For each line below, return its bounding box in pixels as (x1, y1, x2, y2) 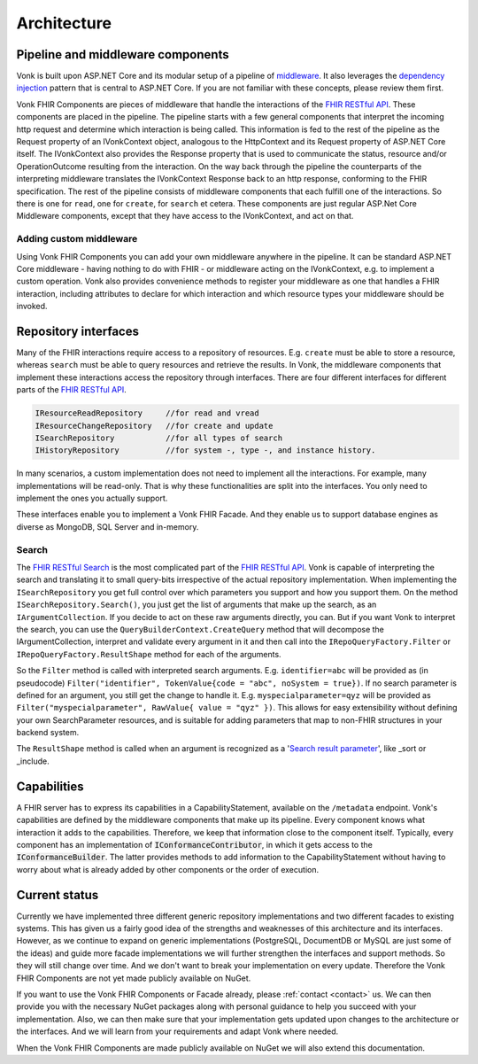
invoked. (16, 301, 48, 312)
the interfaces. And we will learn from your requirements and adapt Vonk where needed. (16, 1026, 339, 1037)
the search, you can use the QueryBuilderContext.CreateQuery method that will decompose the (16, 624, 385, 634)
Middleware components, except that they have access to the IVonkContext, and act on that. (16, 211, 354, 221)
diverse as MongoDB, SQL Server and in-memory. (16, 521, 199, 532)
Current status (16, 887, 99, 903)
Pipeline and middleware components (16, 47, 229, 62)
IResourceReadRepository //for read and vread (35, 408, 260, 418)
